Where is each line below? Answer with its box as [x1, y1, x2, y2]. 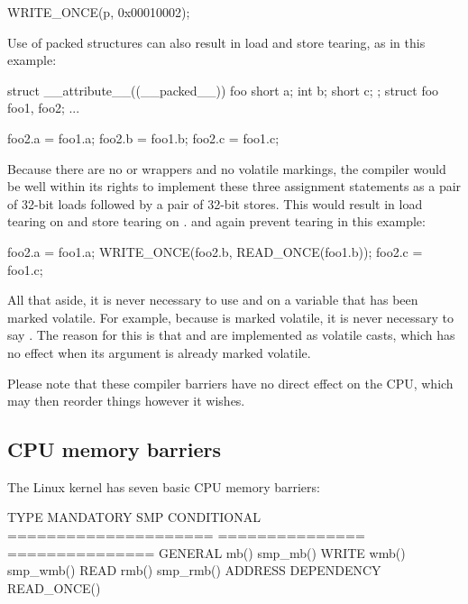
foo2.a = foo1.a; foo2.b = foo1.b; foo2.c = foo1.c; [7, 128, 280, 147]
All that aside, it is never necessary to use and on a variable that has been [7, 290, 418, 309]
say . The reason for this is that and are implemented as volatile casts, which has [7, 325, 455, 344]
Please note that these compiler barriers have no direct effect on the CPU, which [7, 373, 454, 392]
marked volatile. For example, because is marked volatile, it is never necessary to [7, 307, 454, 326]
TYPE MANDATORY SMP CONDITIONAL [7, 508, 261, 526]
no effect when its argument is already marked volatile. [7, 343, 311, 361]
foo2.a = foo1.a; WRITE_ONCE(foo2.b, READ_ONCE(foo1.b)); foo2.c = [7, 242, 423, 261]
